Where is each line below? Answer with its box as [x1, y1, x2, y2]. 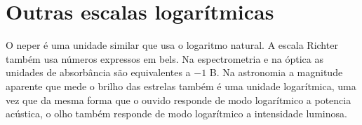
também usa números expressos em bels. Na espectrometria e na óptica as [6, 51, 323, 66]
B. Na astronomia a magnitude [209, 65, 343, 80]
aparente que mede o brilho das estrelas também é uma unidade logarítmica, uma [6, 78, 356, 93]
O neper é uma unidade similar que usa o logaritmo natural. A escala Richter [6, 38, 338, 52]
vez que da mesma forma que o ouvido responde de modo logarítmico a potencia [6, 92, 351, 107]
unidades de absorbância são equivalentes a [6, 65, 191, 80]
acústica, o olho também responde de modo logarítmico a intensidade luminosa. [6, 106, 347, 121]
